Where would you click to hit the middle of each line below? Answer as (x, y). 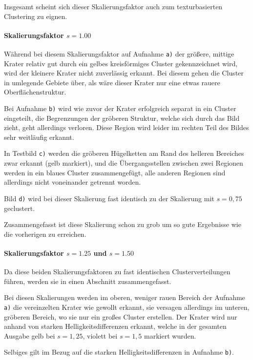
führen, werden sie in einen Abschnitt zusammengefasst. (88, 281)
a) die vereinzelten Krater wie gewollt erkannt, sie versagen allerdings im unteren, (127, 307)
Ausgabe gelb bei (30, 335)
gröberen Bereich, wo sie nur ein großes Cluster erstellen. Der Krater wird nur (121, 316)
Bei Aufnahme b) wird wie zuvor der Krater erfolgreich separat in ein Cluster (120, 108)
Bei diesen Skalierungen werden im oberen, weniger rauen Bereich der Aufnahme (125, 297)
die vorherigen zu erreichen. (45, 234)
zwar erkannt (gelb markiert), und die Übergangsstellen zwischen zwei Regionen (124, 163)
